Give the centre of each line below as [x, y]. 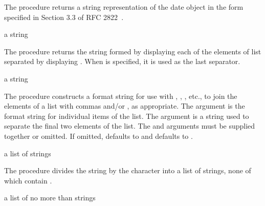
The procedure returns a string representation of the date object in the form [124, 7]
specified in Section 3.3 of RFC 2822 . [64, 17]
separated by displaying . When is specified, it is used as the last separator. [122, 61]
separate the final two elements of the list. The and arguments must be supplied [130, 126]
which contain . [28, 180]
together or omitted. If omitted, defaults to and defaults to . [98, 136]
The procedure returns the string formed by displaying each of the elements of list [133, 51]
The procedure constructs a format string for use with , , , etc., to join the [121, 96]
